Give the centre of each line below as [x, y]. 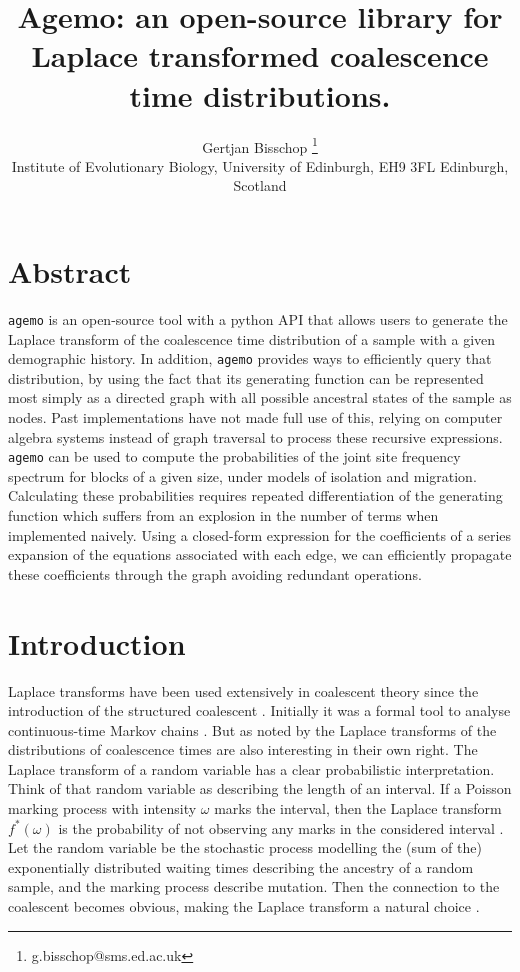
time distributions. [260, 94]
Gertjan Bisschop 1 [260, 145]
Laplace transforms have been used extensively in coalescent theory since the [243, 690]
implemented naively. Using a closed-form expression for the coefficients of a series [260, 534]
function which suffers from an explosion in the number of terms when [223, 515]
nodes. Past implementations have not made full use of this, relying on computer [255, 416]
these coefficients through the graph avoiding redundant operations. [215, 573]
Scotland [260, 185]
